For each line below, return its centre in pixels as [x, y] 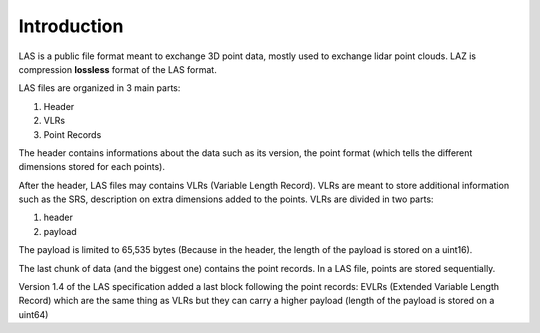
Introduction [71, 26]
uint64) [33, 314]
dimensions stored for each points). [91, 167]
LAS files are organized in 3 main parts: [99, 88]
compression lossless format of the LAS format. [117, 69]
